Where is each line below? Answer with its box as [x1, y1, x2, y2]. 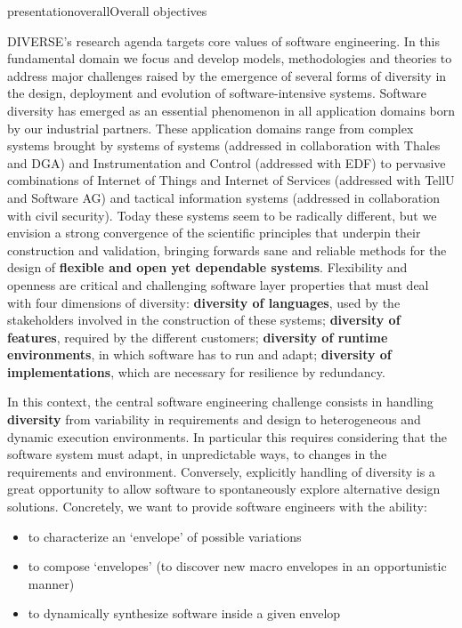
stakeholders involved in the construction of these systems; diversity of [7, 310, 401, 329]
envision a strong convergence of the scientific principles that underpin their [7, 223, 421, 242]
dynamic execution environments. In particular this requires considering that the [7, 427, 448, 446]
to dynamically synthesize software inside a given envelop [28, 604, 341, 623]
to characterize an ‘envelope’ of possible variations [28, 527, 302, 545]
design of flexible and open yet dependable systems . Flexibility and [7, 258, 408, 277]
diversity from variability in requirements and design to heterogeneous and [7, 410, 421, 429]
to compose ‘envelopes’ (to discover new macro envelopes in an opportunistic [28, 557, 447, 576]
